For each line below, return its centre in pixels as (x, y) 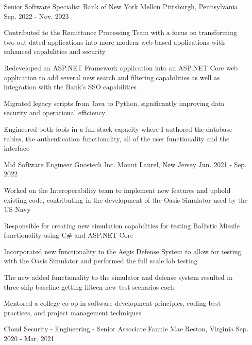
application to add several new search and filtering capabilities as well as (112, 77)
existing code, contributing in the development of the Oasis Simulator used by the (126, 199)
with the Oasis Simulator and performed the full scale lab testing (101, 261)
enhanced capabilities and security (55, 51)
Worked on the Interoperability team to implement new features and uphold (117, 190)
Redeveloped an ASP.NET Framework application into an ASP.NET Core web (121, 67)
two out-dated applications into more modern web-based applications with (114, 42)
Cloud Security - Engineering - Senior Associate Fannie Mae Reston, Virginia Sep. (126, 329)
